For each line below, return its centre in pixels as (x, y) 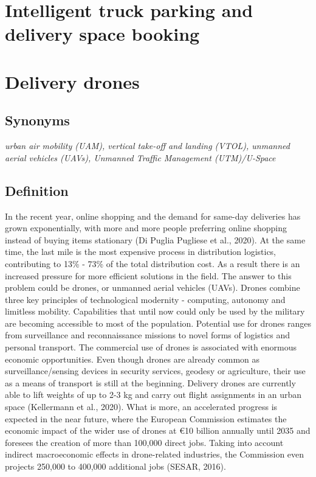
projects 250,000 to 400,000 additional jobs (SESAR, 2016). (115, 466)
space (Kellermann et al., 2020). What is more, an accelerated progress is (141, 407)
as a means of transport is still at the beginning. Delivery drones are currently (150, 382)
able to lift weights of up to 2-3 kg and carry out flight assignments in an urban (153, 395)
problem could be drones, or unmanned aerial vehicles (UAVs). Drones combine (153, 287)
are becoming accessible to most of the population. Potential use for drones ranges (158, 323)
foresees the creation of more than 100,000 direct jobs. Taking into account (144, 442)
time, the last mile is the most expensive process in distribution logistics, (141, 252)
